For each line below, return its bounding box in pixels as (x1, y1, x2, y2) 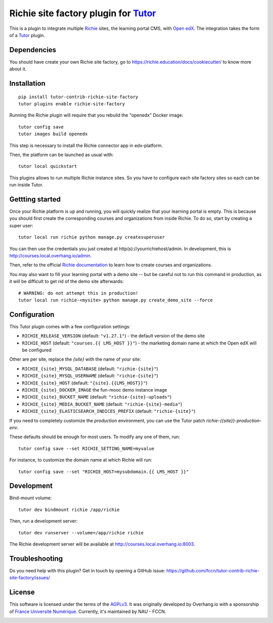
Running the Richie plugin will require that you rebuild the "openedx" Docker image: (9, 112, 184, 119)
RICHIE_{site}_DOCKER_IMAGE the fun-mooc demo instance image (22, 387, 167, 393)
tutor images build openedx (18, 131, 88, 137)
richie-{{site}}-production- (206, 417, 262, 423)
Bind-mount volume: (9, 495, 52, 501)
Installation (9, 79, 45, 88)
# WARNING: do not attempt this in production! (18, 290, 139, 296)
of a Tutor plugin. (9, 32, 45, 38)
